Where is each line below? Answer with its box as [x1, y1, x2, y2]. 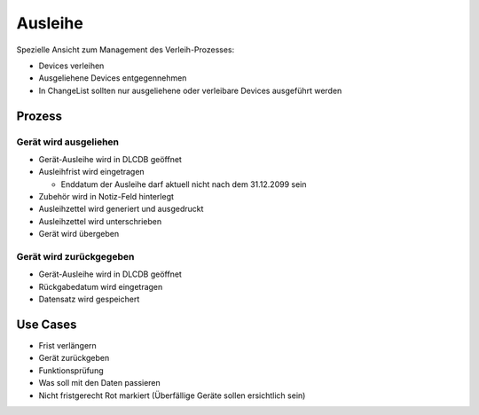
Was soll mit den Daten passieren [38, 378, 161, 388]
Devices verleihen [38, 60, 105, 71]
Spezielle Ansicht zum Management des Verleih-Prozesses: [16, 44, 235, 55]
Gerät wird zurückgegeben [16, 250, 135, 262]
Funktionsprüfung [38, 364, 104, 376]
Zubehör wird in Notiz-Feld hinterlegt [38, 192, 175, 202]
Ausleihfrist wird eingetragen [38, 167, 145, 177]
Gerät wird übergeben [38, 229, 120, 239]
